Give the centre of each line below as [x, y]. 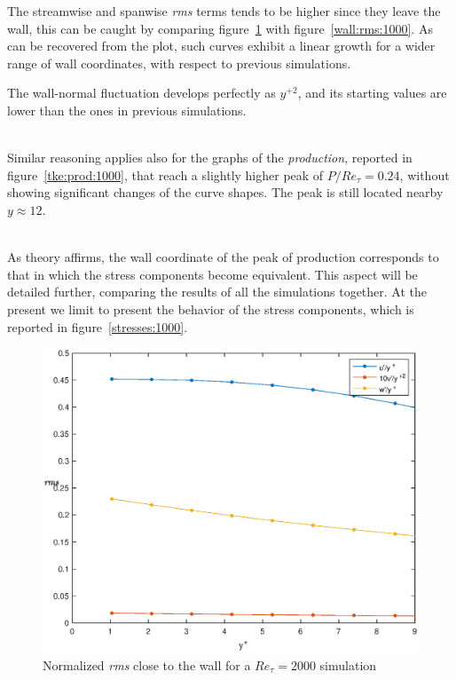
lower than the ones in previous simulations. [127, 110]
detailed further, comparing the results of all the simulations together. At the [217, 292]
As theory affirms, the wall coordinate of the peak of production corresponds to [223, 257]
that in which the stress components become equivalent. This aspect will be [212, 274]
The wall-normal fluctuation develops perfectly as [142, 93]
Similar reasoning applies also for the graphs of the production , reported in [210, 158]
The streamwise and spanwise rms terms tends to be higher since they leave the [224, 11]
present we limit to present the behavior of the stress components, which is [211, 308]
